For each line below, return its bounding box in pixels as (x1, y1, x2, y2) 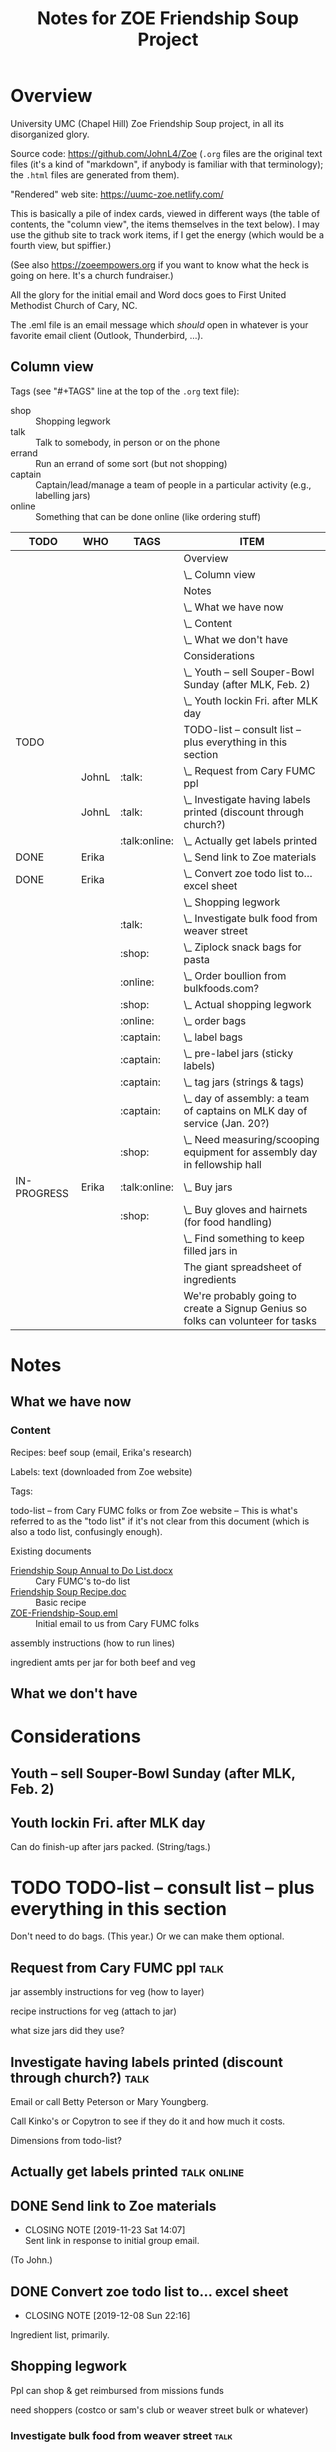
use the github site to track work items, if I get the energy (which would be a (10, 228, 325, 241)
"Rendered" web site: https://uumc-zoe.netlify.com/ (10, 188, 224, 200)
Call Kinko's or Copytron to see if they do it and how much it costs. (10, 2115, 286, 2127)
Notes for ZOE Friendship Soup (36, 7, 300, 30)
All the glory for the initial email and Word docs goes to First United (10, 288, 287, 301)
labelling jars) (35, 489, 91, 501)
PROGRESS (15, 1186, 70, 1200)
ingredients (183, 1272, 237, 1286)
